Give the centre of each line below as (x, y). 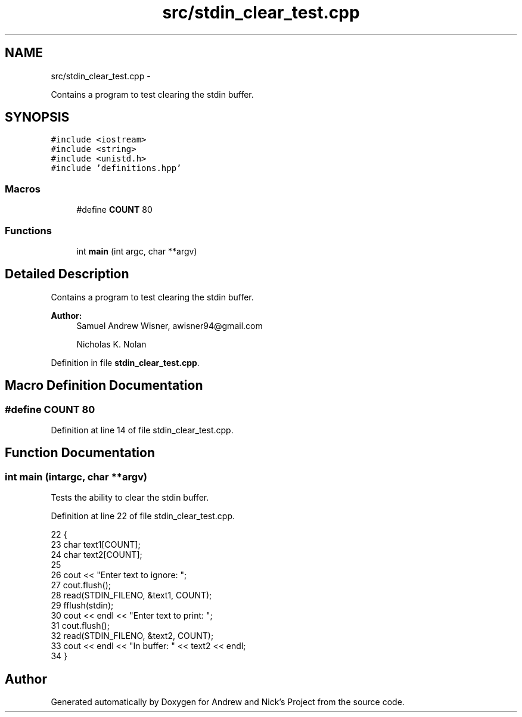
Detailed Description (67, 274)
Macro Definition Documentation (104, 386)
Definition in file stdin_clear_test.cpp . (125, 362)
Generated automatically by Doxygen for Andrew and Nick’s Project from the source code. (228, 702)
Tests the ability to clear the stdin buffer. (130, 498)
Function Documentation (80, 453)
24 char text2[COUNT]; (97, 555)
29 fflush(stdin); (82, 606)
